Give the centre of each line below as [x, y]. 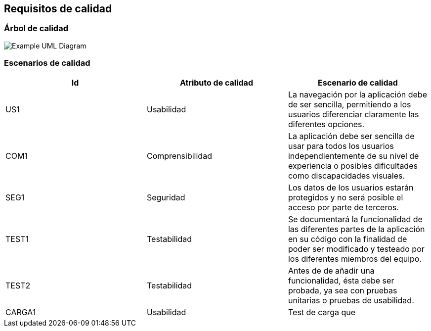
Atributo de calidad [216, 82]
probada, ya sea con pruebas [343, 290]
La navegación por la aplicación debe [357, 94]
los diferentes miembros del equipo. [355, 259]
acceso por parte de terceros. [343, 207]
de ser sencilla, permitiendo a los [349, 104]
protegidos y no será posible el [345, 197]
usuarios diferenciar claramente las [353, 114]
